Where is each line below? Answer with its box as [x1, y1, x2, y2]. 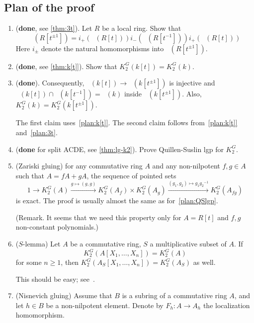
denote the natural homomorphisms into [41, 43, 164, 53]
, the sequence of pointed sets [86, 170, 176, 180]
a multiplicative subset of [150, 238, 227, 248]
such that [15, 170, 45, 180]
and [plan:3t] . [15, 127, 58, 137]
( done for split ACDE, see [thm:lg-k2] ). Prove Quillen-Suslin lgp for [15, 144, 224, 154]
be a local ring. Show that [102, 23, 181, 33]
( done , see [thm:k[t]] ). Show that [15, 61, 117, 71]
